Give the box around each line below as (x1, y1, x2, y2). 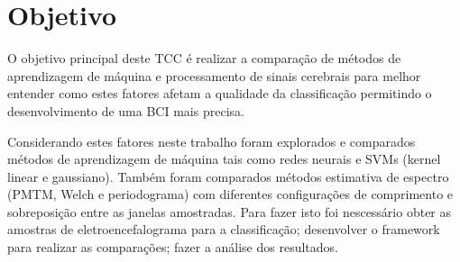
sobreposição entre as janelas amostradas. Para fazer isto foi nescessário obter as (7, 202, 452, 221)
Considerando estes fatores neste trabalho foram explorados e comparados (7, 131, 416, 150)
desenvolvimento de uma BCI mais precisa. (7, 101, 244, 120)
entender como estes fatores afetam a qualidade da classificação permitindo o (7, 84, 432, 103)
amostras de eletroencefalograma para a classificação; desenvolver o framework (7, 220, 440, 239)
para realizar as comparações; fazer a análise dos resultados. (7, 238, 338, 257)
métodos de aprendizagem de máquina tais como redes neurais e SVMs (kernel (7, 149, 441, 168)
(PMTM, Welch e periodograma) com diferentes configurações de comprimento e (7, 185, 454, 203)
